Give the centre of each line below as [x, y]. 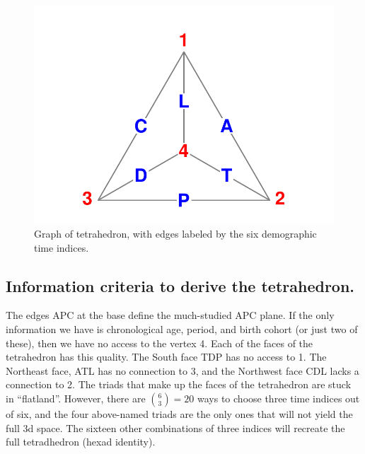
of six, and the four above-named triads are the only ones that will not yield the [179, 413]
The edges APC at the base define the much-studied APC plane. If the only [170, 315]
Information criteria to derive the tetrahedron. [180, 285]
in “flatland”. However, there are [76, 398]
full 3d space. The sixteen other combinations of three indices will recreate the [175, 427]
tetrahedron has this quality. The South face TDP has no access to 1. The [166, 357]
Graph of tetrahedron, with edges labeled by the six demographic [175, 233]
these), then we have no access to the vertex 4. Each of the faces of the [160, 343]
